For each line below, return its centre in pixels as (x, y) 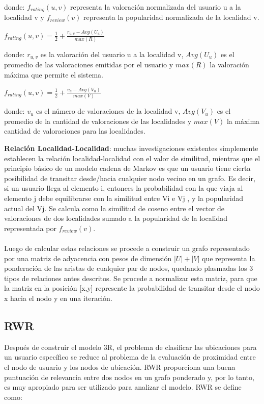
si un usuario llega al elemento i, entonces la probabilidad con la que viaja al (124, 188)
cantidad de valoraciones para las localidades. (75, 131)
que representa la (229, 258)
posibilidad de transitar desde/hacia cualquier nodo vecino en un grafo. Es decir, (130, 178)
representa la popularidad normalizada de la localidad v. (171, 17)
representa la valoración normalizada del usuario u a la (156, 7)
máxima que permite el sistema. (54, 75)
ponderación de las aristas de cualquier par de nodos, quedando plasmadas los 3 (129, 268)
